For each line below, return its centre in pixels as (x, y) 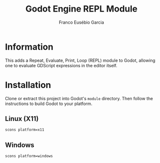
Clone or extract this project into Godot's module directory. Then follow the (79, 98)
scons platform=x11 (25, 130)
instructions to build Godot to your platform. (49, 104)
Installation (28, 85)
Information (29, 47)
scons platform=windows (29, 156)
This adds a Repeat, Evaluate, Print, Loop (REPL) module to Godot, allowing (80, 60)
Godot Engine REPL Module (81, 9)
